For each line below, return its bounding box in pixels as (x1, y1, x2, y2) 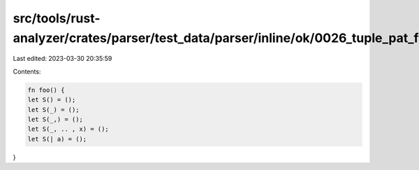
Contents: (13, 67, 41, 76)
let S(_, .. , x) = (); (27, 125, 110, 133)
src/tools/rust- (13, 10, 101, 26)
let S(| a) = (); (27, 135, 87, 143)
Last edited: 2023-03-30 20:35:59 (13, 55, 112, 63)
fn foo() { (27, 86, 65, 94)
